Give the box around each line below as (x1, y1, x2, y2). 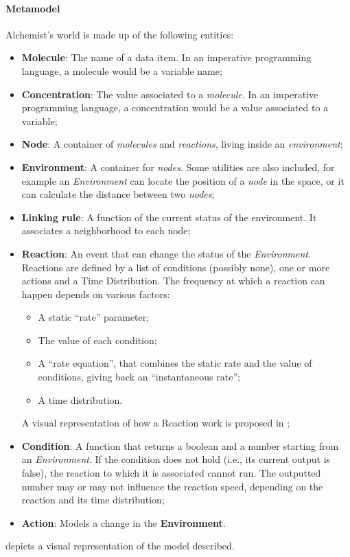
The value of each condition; (38, 332, 157, 347)
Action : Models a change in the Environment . (21, 515, 226, 530)
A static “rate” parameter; (38, 310, 150, 324)
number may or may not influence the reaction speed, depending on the (21, 479, 323, 493)
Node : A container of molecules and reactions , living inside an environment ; (21, 137, 343, 151)
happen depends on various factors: (21, 286, 170, 301)
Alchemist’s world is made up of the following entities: (5, 27, 234, 41)
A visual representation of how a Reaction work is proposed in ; (21, 416, 290, 430)
